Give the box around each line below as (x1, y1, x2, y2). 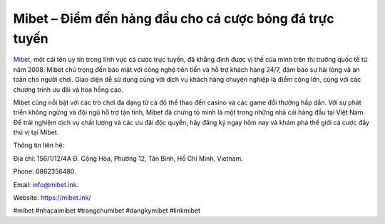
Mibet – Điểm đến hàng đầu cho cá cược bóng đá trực (13, 11, 334, 26)
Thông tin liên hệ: (13, 141, 65, 149)
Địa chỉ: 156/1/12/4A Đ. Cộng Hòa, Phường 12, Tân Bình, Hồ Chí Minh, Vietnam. (13, 154, 244, 163)
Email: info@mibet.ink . (13, 180, 79, 188)
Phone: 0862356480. (13, 167, 76, 176)
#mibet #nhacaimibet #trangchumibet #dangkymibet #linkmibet (13, 206, 201, 215)
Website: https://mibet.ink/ (13, 193, 92, 202)
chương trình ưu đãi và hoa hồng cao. (13, 85, 124, 94)
